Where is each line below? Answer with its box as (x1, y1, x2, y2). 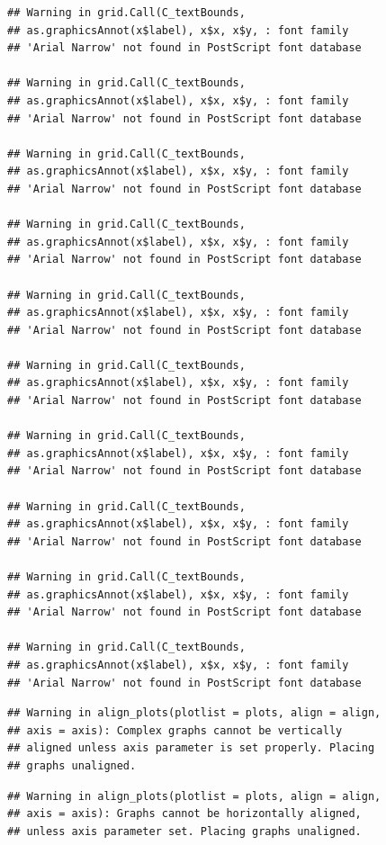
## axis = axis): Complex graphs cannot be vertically (7, 724, 343, 737)
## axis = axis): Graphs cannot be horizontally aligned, (7, 807, 362, 821)
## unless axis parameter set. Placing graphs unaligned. (7, 824, 362, 838)
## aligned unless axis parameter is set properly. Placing (7, 742, 375, 755)
